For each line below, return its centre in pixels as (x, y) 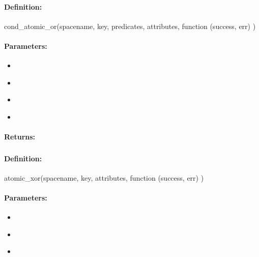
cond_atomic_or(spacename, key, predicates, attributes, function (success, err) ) (130, 26)
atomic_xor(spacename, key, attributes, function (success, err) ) (104, 177)
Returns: (20, 137)
